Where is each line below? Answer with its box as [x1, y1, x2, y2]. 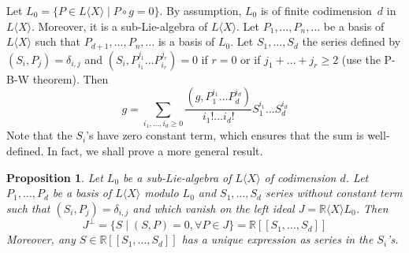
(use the [341, 50, 381, 67]
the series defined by [302, 33, 401, 50]
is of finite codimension [260, 2, 372, 18]
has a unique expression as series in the [181, 231, 374, 247]
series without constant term [266, 184, 403, 201]
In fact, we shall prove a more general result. [47, 143, 263, 158]
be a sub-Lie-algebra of [123, 169, 232, 185]
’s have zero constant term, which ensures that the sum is [86, 127, 364, 143]
